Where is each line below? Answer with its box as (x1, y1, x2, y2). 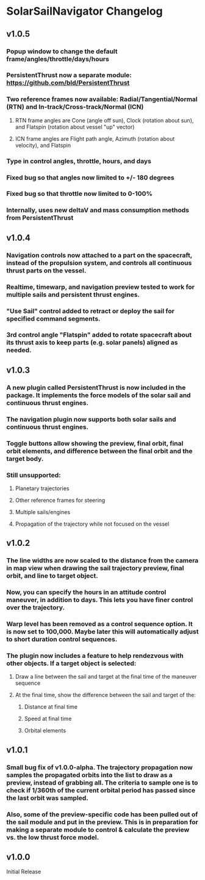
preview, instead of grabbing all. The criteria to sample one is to (6, 778, 198, 787)
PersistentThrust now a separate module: (6, 71, 132, 80)
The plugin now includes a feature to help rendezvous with (6, 652, 184, 660)
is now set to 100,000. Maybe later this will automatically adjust (6, 627, 199, 636)
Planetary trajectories (15, 485, 70, 492)
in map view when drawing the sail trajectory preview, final (6, 564, 184, 573)
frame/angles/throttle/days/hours (6, 54, 110, 63)
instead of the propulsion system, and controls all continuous (6, 258, 192, 267)
